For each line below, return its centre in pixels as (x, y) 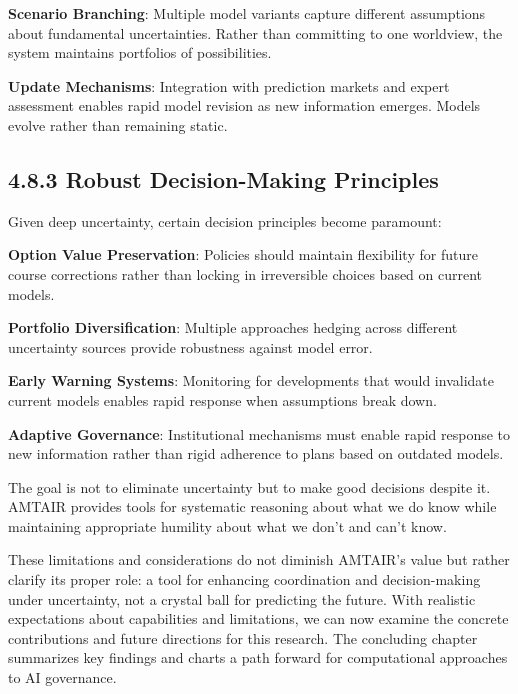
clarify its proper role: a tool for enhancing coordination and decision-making (244, 579)
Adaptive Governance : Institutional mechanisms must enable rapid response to (259, 433)
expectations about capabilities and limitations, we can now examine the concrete (258, 618)
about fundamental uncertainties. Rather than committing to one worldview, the (255, 32)
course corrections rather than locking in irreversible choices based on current (245, 273)
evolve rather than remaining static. (118, 124)
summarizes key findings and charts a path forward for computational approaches (258, 657)
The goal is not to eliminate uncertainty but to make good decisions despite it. (249, 486)
